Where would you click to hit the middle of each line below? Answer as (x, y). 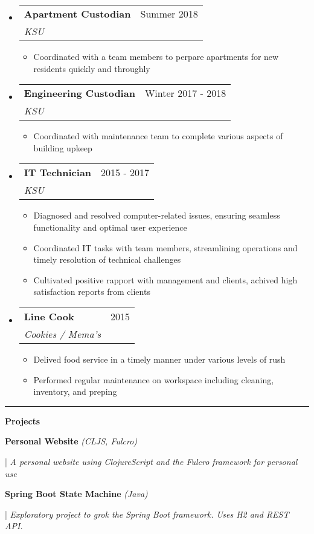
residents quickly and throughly (92, 68)
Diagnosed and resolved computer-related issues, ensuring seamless (157, 215)
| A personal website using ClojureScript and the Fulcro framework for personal (151, 461)
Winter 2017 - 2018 (185, 93)
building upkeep (63, 147)
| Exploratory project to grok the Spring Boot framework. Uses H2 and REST (147, 514)
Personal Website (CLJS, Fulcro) (71, 441)
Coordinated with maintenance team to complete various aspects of (158, 136)
